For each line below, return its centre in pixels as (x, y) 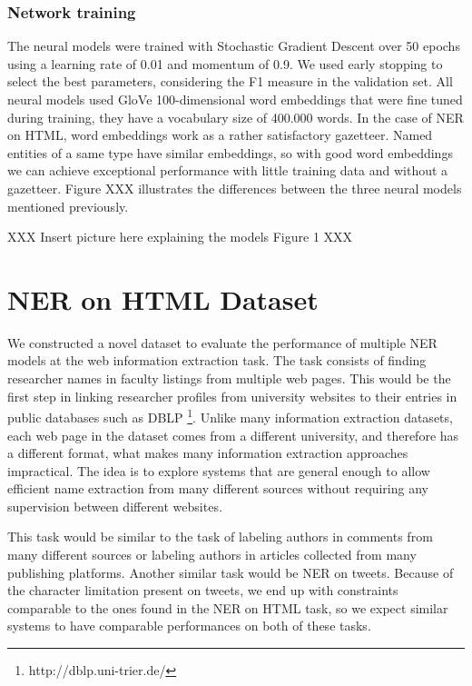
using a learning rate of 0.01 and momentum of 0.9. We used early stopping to (225, 63)
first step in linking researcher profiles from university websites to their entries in (232, 396)
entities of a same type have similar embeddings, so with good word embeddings (230, 152)
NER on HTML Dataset (163, 298)
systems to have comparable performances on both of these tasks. (189, 626)
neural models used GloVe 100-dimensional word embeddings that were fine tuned (235, 99)
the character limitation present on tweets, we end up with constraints (203, 590)
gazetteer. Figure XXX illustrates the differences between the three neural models (235, 188)
